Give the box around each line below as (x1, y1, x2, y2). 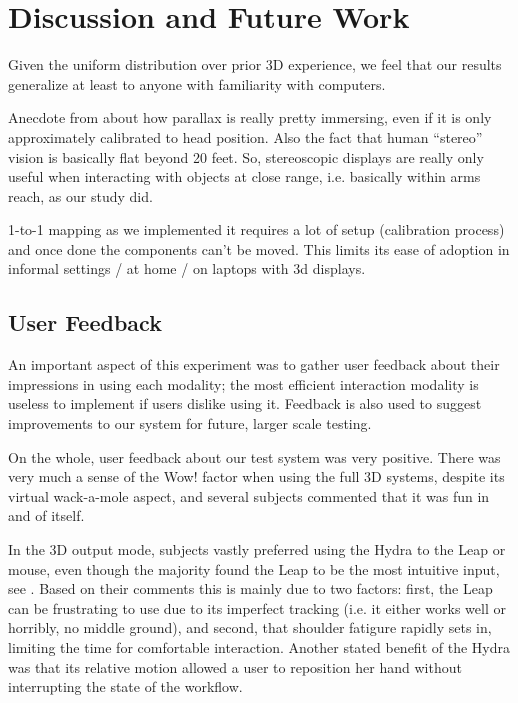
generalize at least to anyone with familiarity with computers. (8, 73, 386, 94)
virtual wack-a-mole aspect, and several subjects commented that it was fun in (8, 485, 490, 506)
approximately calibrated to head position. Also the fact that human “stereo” (8, 126, 483, 147)
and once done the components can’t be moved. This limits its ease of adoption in (8, 238, 510, 259)
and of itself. (8, 505, 85, 526)
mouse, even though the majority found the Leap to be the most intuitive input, (8, 558, 500, 579)
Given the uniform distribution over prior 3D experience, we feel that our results (8, 54, 502, 75)
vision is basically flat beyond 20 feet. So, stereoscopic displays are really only (8, 146, 484, 167)
